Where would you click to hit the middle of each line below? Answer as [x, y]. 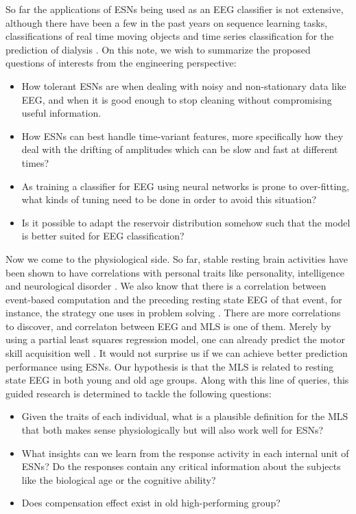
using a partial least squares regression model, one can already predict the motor [175, 339]
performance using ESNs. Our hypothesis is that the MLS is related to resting [170, 366]
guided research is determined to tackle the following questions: [139, 393]
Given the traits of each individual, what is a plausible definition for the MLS [185, 416]
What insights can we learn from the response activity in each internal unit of [185, 453]
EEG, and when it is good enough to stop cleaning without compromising [177, 99]
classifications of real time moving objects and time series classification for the [170, 36]
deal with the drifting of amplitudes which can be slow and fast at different [180, 149]
